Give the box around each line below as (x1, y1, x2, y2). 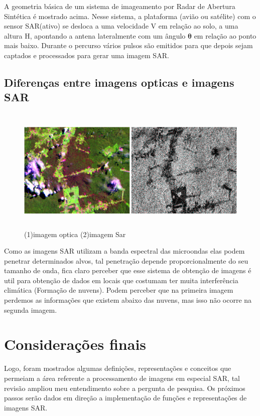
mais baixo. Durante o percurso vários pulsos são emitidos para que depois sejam (4, 40, 253, 51)
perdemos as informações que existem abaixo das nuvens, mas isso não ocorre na (4, 295, 252, 305)
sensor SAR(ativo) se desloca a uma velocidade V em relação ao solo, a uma (4, 21, 238, 31)
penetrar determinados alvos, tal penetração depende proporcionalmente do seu (4, 255, 248, 266)
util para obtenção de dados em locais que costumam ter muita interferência (4, 275, 238, 285)
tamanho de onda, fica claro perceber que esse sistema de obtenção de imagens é (4, 265, 251, 276)
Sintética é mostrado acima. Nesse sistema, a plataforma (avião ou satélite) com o (4, 11, 256, 21)
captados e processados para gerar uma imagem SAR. (4, 50, 169, 60)
